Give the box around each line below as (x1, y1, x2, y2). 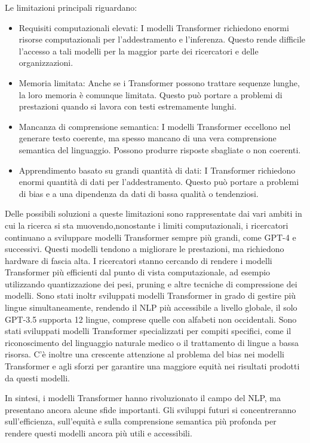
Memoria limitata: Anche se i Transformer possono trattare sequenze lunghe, (19, 76, 300, 89)
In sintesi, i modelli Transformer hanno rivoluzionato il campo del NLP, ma (5, 392, 281, 404)
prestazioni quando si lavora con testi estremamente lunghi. (19, 100, 237, 113)
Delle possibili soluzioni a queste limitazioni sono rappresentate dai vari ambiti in (5, 207, 302, 220)
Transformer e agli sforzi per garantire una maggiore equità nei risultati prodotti (5, 360, 300, 372)
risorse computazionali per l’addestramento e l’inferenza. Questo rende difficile (19, 33, 306, 45)
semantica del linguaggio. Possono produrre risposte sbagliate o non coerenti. (19, 143, 301, 156)
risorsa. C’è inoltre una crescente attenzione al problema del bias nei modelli (5, 348, 284, 360)
